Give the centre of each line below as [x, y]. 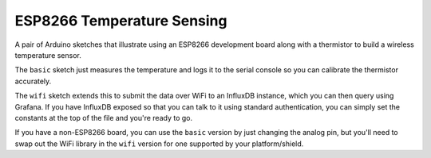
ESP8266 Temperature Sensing [121, 21]
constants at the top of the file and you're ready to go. [104, 118]
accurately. [33, 81]
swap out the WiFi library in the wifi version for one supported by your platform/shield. [159, 144]
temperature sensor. [48, 55]
